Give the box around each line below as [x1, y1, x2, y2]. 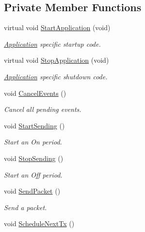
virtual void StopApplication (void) [4, 55, 109, 65]
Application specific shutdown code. [4, 71, 108, 81]
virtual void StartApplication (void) [4, 22, 111, 33]
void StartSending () [4, 120, 65, 130]
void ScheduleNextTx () [4, 218, 75, 229]
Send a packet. [4, 202, 47, 212]
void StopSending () [4, 153, 64, 163]
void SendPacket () [4, 186, 61, 196]
